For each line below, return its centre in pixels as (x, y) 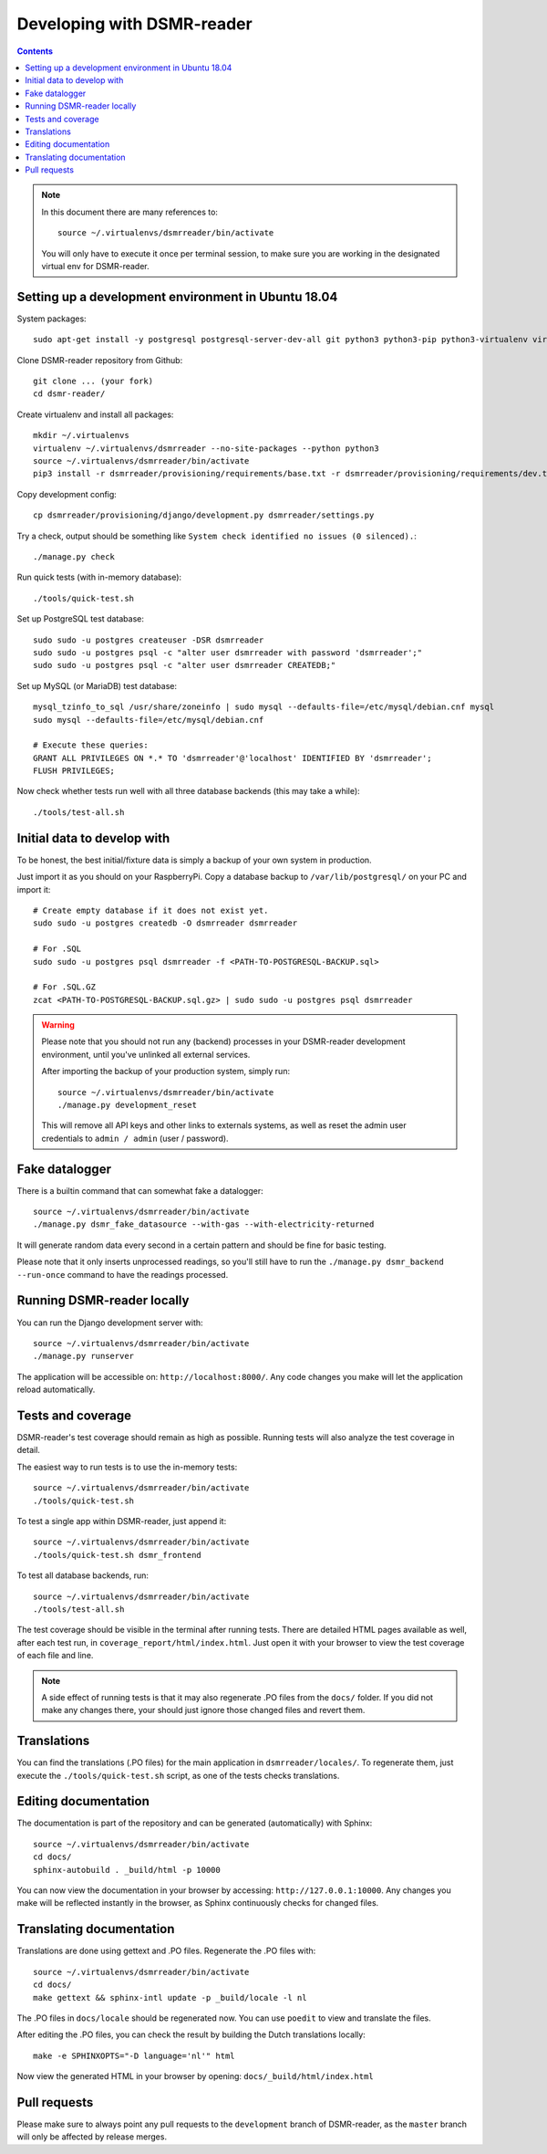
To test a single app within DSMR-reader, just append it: (122, 1521)
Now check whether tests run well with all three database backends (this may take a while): (188, 791)
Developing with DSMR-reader (134, 24)
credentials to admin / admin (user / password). (135, 1138)
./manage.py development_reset (128, 1105)
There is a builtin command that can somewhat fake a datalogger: (140, 1190)
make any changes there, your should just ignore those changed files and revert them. (203, 1710)
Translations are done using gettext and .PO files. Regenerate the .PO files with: (166, 1951)
